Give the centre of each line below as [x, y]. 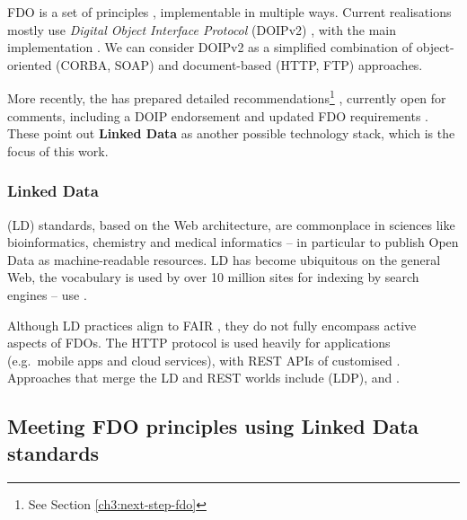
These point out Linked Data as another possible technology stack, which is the [231, 133]
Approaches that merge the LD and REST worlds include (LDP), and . [203, 378]
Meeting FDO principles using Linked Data [213, 426]
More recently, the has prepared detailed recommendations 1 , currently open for [227, 97]
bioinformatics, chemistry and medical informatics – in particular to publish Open [233, 242]
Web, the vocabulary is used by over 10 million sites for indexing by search [213, 277]
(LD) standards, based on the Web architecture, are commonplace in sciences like [231, 224]
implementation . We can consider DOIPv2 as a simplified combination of [210, 47]
